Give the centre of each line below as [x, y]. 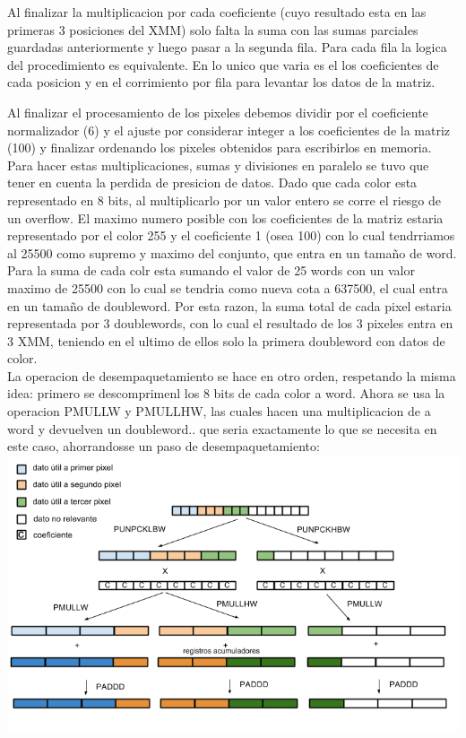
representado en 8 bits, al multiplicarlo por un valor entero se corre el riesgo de [224, 200]
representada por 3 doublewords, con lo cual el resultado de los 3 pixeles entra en [230, 323]
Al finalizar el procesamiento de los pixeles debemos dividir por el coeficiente [218, 112]
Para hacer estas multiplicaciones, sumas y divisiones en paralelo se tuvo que [218, 165]
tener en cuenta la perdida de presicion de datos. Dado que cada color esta [212, 182]
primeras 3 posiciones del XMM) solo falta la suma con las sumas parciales [213, 29]
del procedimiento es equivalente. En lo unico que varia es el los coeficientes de [223, 64]
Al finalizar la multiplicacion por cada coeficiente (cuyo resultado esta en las [217, 12]
